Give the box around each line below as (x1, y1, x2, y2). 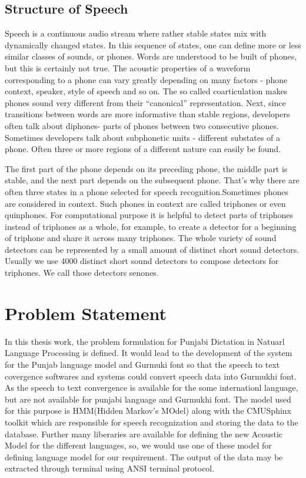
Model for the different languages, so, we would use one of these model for (5, 439, 272, 451)
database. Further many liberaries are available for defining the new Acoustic (5, 427, 283, 440)
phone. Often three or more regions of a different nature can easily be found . (5, 143, 281, 155)
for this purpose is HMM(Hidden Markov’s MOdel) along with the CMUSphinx (5, 404, 292, 417)
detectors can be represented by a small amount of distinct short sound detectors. (5, 243, 300, 255)
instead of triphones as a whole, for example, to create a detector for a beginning (5, 220, 297, 232)
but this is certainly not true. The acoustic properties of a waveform (5, 61, 251, 74)
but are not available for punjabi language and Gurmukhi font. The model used (5, 393, 291, 405)
